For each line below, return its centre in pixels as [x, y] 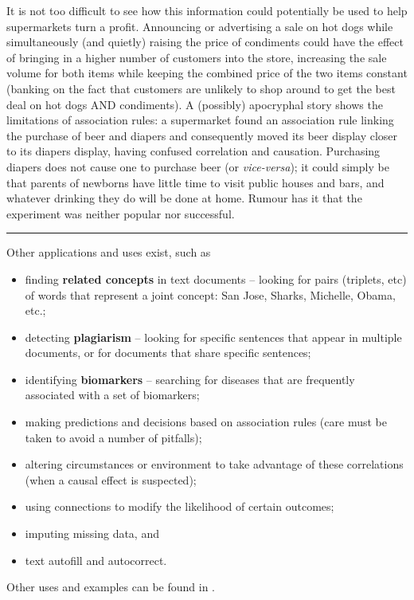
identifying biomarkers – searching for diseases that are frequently [190, 379]
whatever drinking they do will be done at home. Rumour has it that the [184, 198]
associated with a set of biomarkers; [112, 395]
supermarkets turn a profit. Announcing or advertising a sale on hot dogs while [200, 26]
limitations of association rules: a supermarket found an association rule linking [200, 120]
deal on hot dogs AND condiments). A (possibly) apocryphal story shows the [195, 104]
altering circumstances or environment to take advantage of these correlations [214, 464]
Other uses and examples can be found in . [111, 587]
